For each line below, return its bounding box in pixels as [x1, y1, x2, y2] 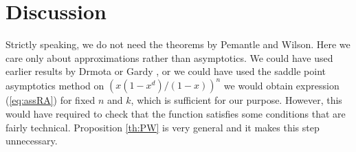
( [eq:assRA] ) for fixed [5, 93, 96, 107]
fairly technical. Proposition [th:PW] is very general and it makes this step [5, 120, 320, 134]
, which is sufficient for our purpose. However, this [131, 93, 342, 107]
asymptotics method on [5, 78, 104, 92]
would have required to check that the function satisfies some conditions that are [5, 107, 346, 120]
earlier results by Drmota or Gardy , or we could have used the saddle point [5, 64, 326, 78]
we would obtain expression [223, 78, 340, 92]
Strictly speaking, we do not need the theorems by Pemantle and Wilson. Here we [5, 37, 351, 52]
